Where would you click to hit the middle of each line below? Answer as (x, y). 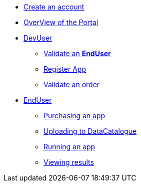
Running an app (69, 147)
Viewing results (69, 162)
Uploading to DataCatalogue (90, 131)
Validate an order (72, 84)
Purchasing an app (74, 116)
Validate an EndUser (77, 53)
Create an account (54, 7)
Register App (65, 69)
